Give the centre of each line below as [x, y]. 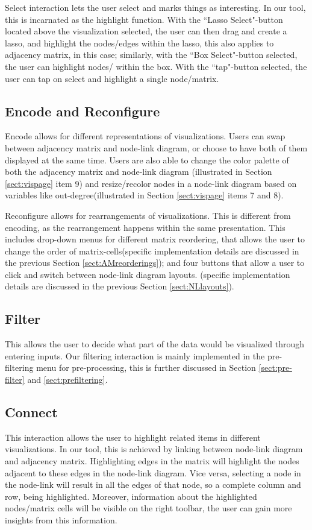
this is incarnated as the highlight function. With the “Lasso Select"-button [144, 19]
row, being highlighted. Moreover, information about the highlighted [131, 496]
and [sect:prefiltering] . [67, 380]
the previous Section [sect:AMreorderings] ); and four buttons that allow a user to [155, 263]
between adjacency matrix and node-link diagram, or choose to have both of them [156, 147]
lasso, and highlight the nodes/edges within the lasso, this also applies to [139, 43]
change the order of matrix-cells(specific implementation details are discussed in [152, 251]
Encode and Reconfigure [83, 111]
